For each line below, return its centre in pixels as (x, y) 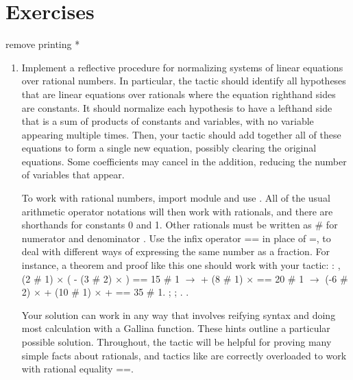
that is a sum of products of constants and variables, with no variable (168, 121)
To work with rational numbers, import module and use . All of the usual (176, 198)
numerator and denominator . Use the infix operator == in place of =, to (176, 238)
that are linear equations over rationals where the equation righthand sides (179, 94)
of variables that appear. (73, 175)
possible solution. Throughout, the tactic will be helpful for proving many (176, 342)
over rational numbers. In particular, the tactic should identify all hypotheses (184, 81)
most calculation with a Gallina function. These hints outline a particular (176, 328)
